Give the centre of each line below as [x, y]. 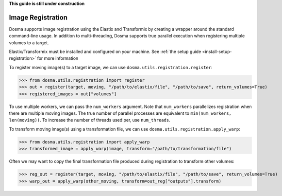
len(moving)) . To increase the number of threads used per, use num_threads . [90, 120]
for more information [58, 58]
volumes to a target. [29, 43]
